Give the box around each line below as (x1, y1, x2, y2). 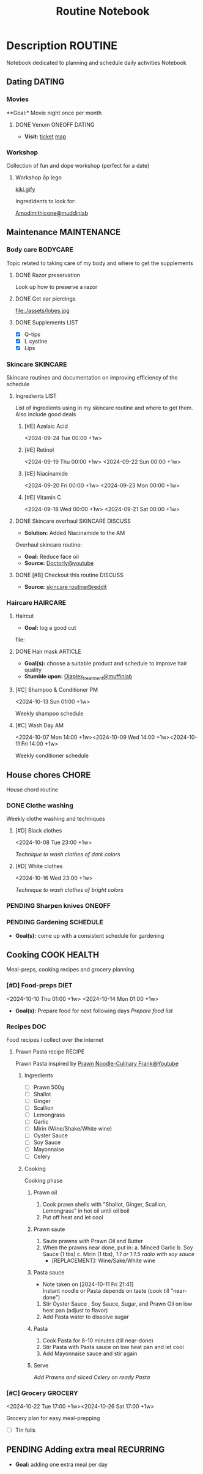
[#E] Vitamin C (24, 494, 61, 501)
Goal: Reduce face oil (24, 553, 79, 561)
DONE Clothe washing (6, 801, 73, 809)
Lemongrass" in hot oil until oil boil (42, 1207, 130, 1214)
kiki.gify (15, 185, 35, 193)
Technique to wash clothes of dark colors (15, 851, 120, 858)
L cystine (24, 337, 48, 345)
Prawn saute (33, 1225, 65, 1233)
